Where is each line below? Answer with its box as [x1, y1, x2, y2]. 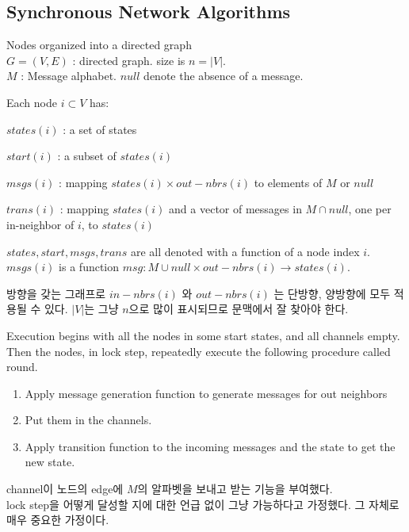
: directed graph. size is [72, 52, 185, 68]
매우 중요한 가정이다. [6, 511, 109, 528]
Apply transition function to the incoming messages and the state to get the [25, 438, 396, 454]
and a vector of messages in [169, 201, 302, 217]
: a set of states [63, 121, 137, 137]
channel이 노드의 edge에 [6, 480, 124, 497]
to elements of [254, 174, 323, 190]
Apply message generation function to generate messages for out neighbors [25, 385, 388, 401]
